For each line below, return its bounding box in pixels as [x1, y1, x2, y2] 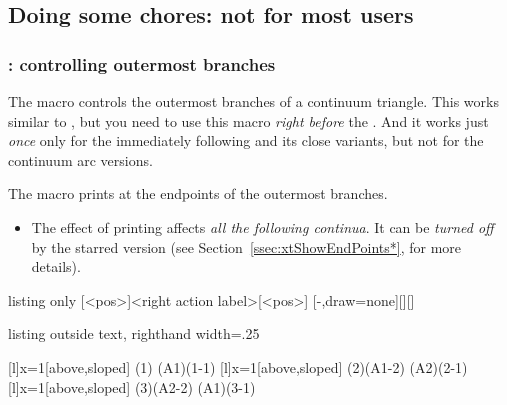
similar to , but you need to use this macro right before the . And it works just [8, 110, 489, 131]
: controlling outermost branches [8, 51, 276, 76]
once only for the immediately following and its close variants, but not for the [8, 130, 484, 151]
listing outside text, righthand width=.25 [8, 323, 260, 344]
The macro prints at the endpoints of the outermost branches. [8, 183, 388, 204]
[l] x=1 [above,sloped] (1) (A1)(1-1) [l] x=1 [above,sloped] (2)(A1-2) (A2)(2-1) [8, 356, 468, 377]
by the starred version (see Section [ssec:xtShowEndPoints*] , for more [31, 236, 462, 257]
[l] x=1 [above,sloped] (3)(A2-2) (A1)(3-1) [8, 376, 256, 397]
